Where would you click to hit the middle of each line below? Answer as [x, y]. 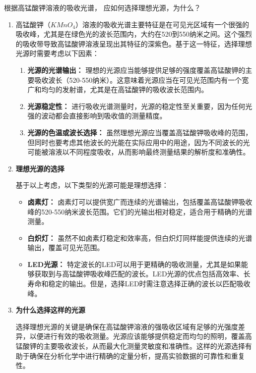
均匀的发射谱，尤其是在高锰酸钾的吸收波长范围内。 [125, 89]
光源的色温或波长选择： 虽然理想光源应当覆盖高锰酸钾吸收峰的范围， [140, 132]
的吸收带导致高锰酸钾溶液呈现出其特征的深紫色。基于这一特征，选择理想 [134, 43]
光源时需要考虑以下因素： [57, 53]
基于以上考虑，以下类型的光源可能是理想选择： [92, 185]
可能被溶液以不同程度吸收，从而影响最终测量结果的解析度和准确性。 [139, 152]
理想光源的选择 [40, 168]
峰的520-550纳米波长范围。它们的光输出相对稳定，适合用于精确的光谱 [140, 211]
